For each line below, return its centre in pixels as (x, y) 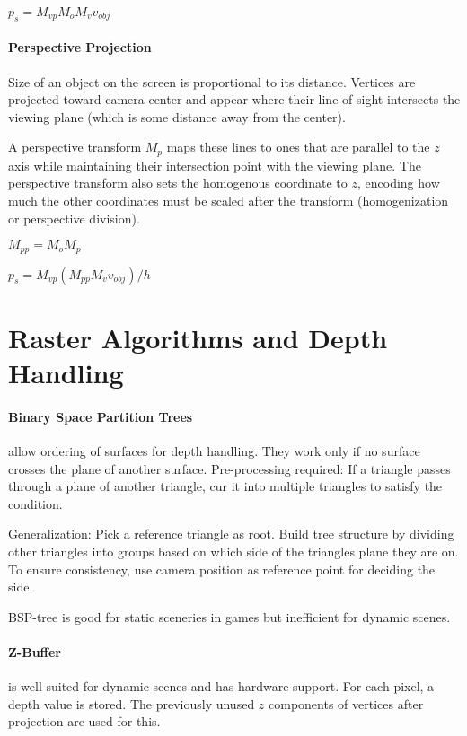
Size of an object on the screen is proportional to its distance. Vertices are (212, 81)
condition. (35, 503)
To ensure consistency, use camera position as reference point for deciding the (222, 569)
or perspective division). (74, 218)
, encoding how (399, 183)
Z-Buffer (35, 651)
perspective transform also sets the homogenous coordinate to (178, 183)
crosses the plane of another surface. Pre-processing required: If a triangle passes (229, 468)
